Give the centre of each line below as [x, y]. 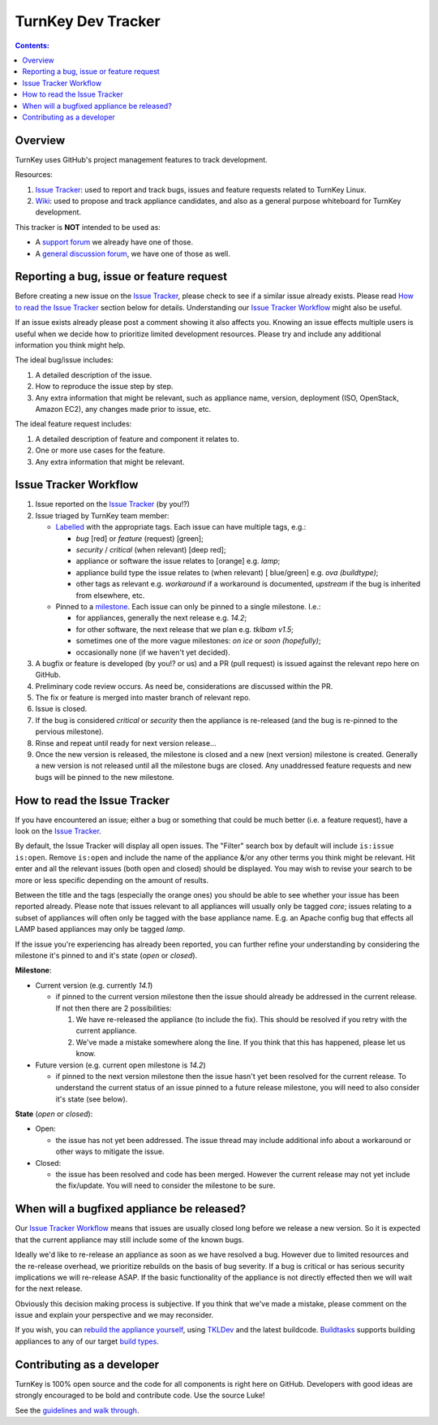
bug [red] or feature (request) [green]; [140, 538]
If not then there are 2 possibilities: [114, 1008]
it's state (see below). [92, 1099]
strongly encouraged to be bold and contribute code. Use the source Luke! [140, 1395]
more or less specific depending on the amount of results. [112, 880]
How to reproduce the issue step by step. [104, 387]
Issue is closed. [61, 709]
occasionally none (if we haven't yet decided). [153, 652]
